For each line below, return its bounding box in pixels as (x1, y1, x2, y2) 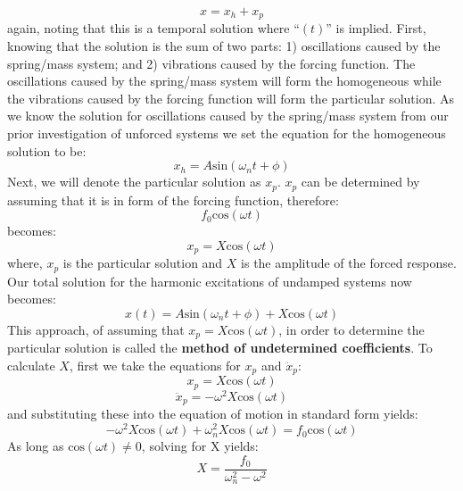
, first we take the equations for (69, 355, 241, 374)
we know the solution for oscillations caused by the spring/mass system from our (7, 106, 449, 125)
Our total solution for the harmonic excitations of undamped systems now (7, 271, 412, 290)
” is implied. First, (326, 19, 426, 37)
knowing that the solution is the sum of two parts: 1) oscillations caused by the (7, 37, 441, 55)
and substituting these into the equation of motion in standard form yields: (7, 404, 418, 423)
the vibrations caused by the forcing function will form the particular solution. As (7, 88, 455, 107)
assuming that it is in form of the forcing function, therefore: (7, 190, 339, 209)
